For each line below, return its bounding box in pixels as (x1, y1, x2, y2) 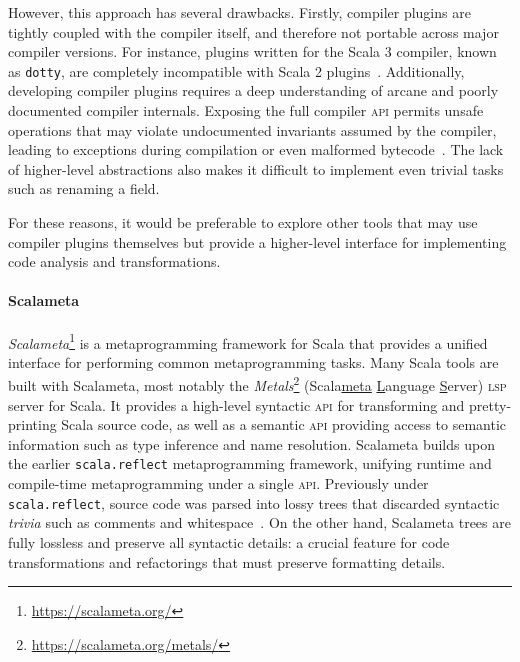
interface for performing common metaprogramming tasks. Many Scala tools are (8, 351, 499, 372)
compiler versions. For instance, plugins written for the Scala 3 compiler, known (8, 41, 497, 62)
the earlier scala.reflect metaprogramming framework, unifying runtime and (8, 453, 492, 474)
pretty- (469, 394, 512, 415)
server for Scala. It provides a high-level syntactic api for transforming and (8, 394, 465, 415)
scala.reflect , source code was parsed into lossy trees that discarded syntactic (8, 492, 500, 513)
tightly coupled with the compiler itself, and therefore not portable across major (8, 21, 499, 42)
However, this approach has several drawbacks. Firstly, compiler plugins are (8, 2, 471, 22)
